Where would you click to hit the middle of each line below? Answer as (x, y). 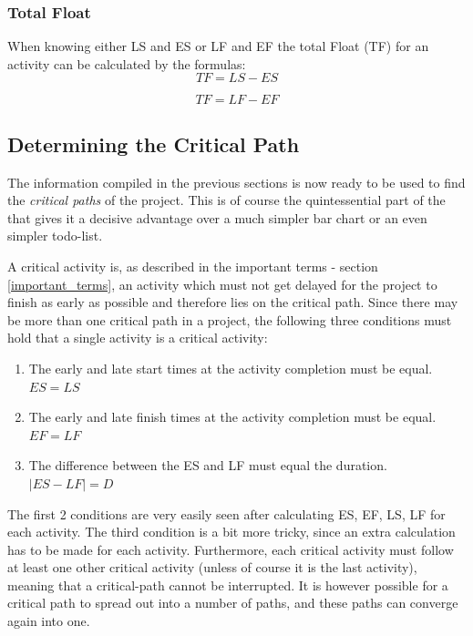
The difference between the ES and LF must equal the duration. (208, 465)
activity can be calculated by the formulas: (127, 63)
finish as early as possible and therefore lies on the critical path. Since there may (233, 302)
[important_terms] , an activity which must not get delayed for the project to (222, 284)
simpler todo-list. (55, 236)
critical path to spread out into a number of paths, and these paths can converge (233, 603)
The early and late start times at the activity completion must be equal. (231, 368)
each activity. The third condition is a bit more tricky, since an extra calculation (231, 532)
